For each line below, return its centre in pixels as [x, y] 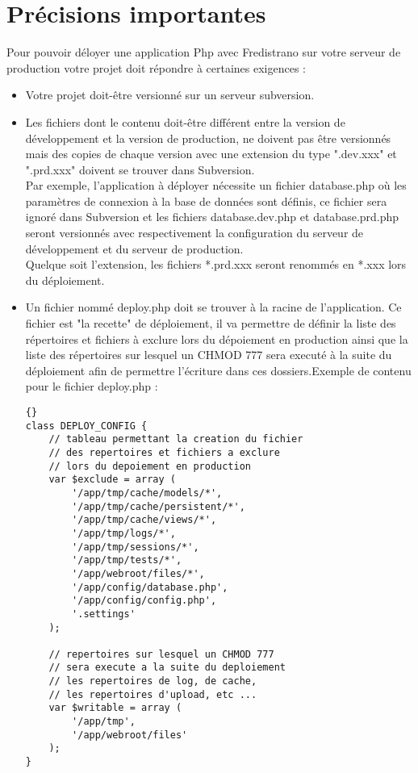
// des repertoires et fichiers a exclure [164, 452]
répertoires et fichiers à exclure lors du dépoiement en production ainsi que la [217, 338]
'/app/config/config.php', [144, 601]
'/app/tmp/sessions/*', [136, 547]
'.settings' [104, 614]
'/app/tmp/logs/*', [124, 533]
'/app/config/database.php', [150, 587]
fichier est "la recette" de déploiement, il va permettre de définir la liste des [211, 323]
